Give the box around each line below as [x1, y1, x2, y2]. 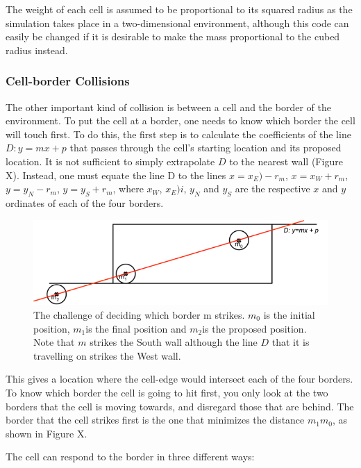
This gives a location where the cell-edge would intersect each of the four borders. [6, 371, 353, 386]
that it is [271, 335, 310, 349]
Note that [33, 335, 75, 349]
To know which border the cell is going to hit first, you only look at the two [6, 385, 328, 399]
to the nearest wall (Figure [229, 153, 343, 168]
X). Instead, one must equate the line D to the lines [6, 167, 226, 182]
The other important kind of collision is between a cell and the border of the [6, 99, 331, 114]
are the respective [235, 181, 310, 196]
